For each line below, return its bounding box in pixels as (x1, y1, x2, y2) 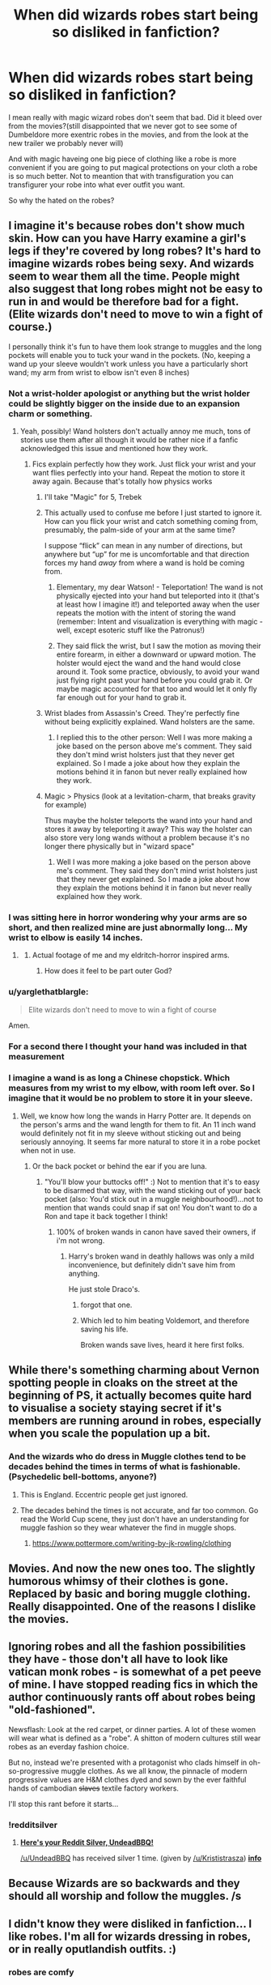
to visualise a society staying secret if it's (8, 1401, 222, 1415)
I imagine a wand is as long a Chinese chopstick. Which (8, 1072, 231, 1084)
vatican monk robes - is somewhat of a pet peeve (8, 1665, 261, 1679)
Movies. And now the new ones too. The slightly (8, 1561, 256, 1575)
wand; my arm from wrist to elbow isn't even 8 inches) (8, 367, 190, 377)
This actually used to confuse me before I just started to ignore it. (44, 508, 263, 518)
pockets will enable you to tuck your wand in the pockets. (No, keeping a (8, 350, 251, 360)
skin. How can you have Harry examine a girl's (8, 232, 247, 245)
